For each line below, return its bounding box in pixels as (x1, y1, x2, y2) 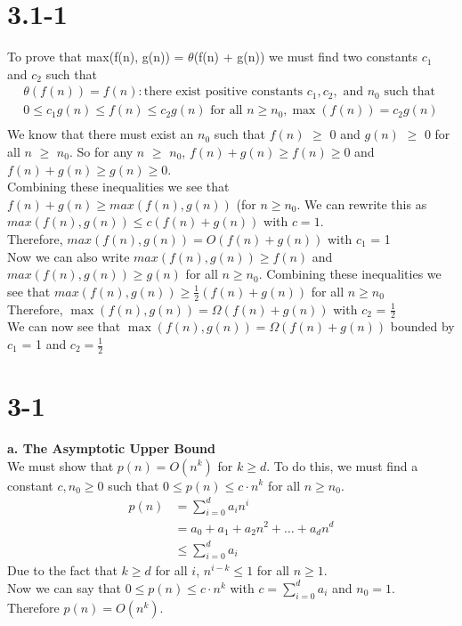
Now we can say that (7, 578, 121, 597)
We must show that (7, 456, 114, 475)
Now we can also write (7, 247, 130, 265)
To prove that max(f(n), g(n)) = (7, 47, 184, 66)
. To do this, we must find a (266, 456, 418, 475)
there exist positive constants (143, 85, 304, 99)
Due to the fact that (7, 561, 118, 580)
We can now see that (7, 317, 121, 336)
